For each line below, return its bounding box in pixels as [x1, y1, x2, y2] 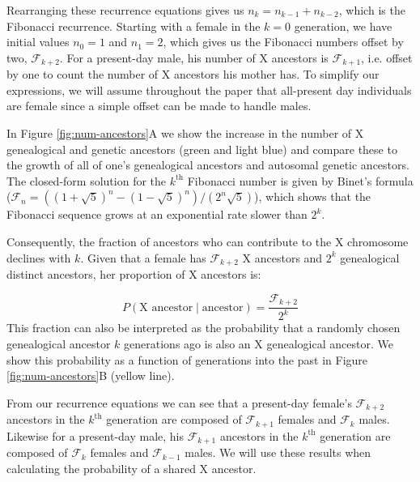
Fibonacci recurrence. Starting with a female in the [6, 17, 261, 34]
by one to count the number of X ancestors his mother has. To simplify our [6, 66, 380, 83]
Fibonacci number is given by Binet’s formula [187, 172, 414, 189]
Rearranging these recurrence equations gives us [6, 2, 244, 18]
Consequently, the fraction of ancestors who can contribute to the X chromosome [6, 232, 409, 250]
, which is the [338, 2, 405, 18]
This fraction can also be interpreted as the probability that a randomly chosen [6, 319, 401, 336]
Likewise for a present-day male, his [6, 427, 185, 444]
